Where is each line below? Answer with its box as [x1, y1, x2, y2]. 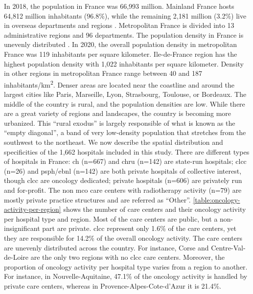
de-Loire [4, 252, 29, 262]
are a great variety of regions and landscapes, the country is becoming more [4, 108, 231, 118]
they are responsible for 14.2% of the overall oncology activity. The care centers [4, 232, 242, 243]
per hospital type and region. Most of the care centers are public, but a [4, 213, 218, 224]
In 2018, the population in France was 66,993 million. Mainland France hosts [4, 1, 234, 11]
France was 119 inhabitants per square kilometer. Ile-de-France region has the [4, 48, 237, 59]
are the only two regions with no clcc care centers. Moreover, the [30, 252, 225, 262]
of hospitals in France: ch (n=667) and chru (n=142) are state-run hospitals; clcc [4, 156, 247, 166]
